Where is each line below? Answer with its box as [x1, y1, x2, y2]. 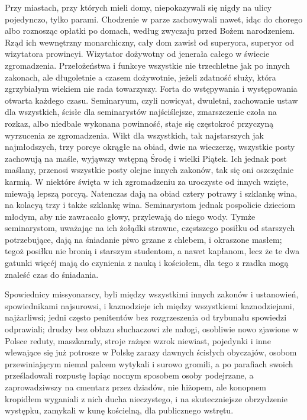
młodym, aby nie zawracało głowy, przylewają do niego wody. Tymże [5, 210, 256, 222]
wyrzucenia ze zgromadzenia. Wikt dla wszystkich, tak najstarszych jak [5, 129, 264, 141]
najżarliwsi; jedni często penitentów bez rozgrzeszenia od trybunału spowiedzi [5, 311, 287, 323]
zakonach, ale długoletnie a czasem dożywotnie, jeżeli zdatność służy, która [5, 70, 276, 83]
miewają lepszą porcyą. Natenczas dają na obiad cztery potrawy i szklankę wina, [5, 187, 298, 199]
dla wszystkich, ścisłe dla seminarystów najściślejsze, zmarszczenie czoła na [5, 105, 277, 118]
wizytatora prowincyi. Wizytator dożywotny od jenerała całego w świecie [5, 47, 270, 60]
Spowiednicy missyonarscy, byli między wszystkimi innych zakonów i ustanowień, [5, 288, 299, 300]
